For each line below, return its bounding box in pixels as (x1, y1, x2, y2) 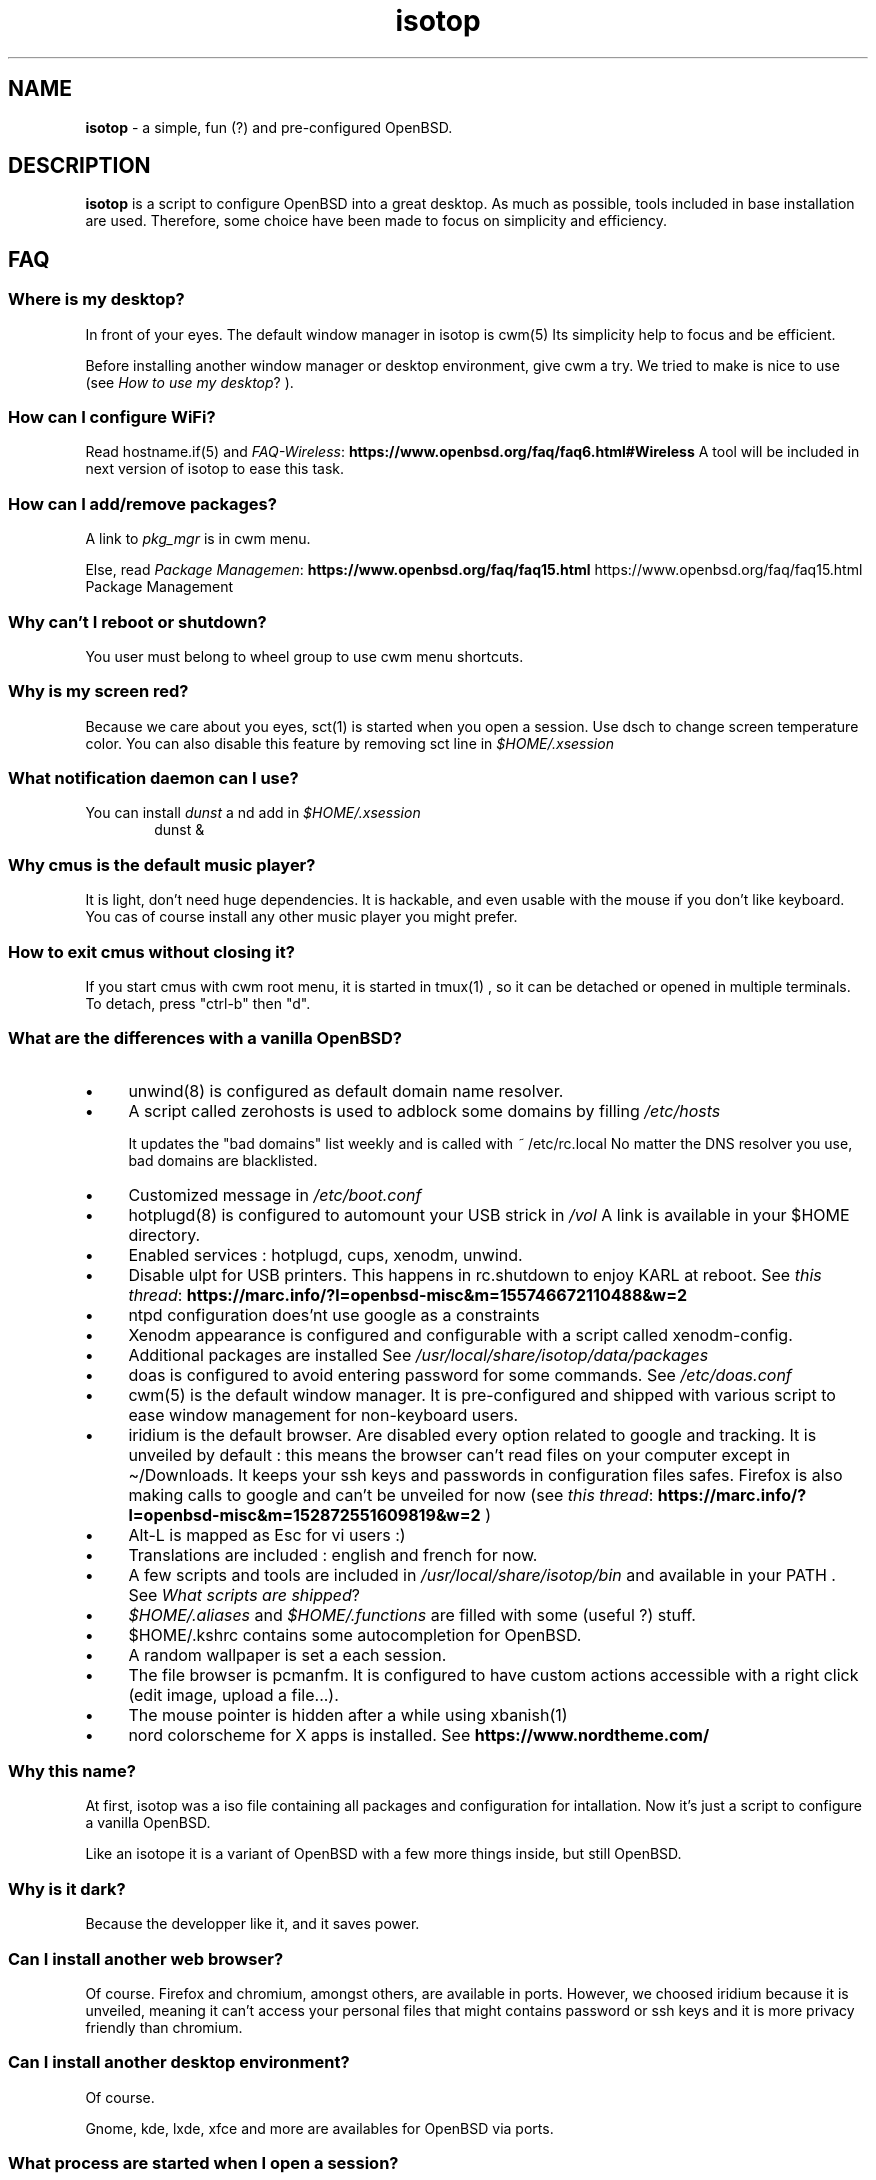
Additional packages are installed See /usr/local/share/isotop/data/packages (128, 1344, 709, 1365)
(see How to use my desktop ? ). (85, 373, 294, 391)
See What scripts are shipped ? (128, 1584, 360, 1605)
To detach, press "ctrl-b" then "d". (85, 994, 311, 1012)
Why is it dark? (8, 1878, 126, 1899)
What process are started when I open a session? (8, 2153, 399, 2174)
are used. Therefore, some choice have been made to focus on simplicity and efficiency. (85, 212, 668, 230)
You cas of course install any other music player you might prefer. (85, 908, 518, 926)
